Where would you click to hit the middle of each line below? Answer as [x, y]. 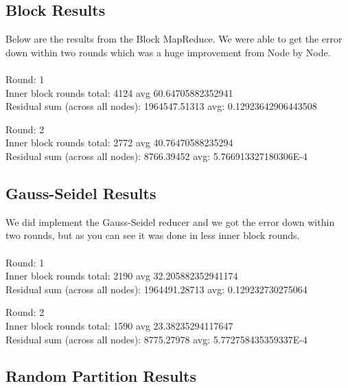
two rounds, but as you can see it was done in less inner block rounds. [153, 235]
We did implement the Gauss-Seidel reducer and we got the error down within [170, 221]
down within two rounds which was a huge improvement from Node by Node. [168, 52]
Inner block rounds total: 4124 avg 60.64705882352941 [119, 92]
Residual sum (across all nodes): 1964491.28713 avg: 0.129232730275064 [156, 289]
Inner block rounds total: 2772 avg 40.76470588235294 [119, 142]
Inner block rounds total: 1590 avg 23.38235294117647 [119, 325]
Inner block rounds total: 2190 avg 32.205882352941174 [122, 276]
